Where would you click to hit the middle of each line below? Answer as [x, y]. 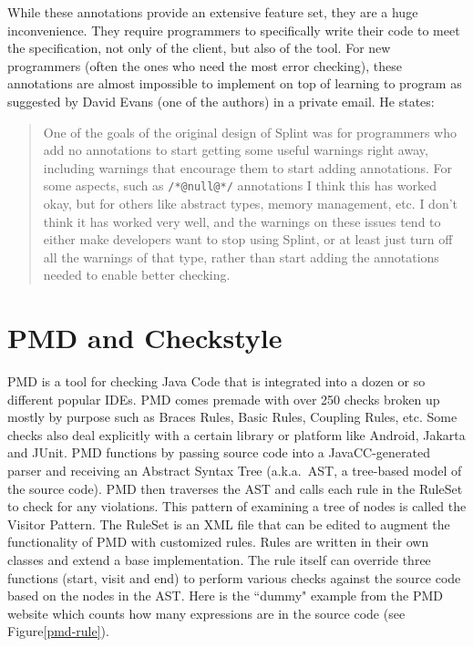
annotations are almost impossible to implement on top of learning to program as [235, 83]
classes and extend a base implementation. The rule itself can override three [219, 560]
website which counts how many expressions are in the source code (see [206, 613]
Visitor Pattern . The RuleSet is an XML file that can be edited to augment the [229, 524]
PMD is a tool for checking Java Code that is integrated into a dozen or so [216, 381]
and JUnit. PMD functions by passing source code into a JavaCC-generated [219, 452]
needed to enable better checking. [137, 275]
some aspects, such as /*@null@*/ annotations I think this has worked [240, 185]
